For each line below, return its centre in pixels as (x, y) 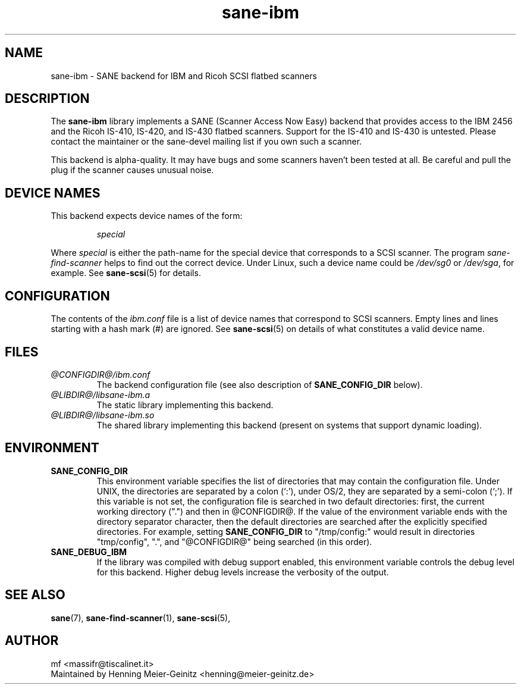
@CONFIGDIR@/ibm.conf (101, 374)
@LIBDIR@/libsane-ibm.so (103, 415)
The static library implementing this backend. (185, 405)
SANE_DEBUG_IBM (89, 552)
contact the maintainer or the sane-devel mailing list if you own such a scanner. (206, 142)
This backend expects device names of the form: (147, 216)
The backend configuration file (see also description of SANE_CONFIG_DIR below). (260, 384)
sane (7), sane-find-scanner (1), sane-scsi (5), (141, 618)
